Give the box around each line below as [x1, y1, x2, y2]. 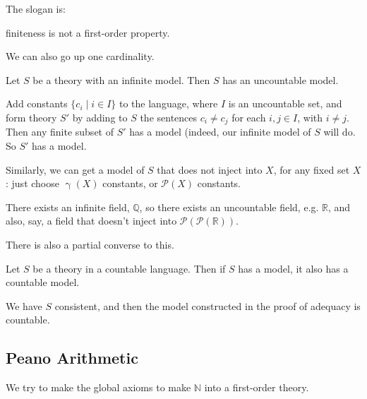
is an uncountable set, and [228, 96, 342, 111]
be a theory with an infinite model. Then [32, 72, 210, 87]
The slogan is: [6, 1, 66, 16]
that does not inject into [157, 162, 263, 177]
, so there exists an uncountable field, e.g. [139, 199, 319, 214]
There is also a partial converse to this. [6, 237, 174, 251]
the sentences [140, 109, 198, 124]
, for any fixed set [273, 162, 350, 177]
